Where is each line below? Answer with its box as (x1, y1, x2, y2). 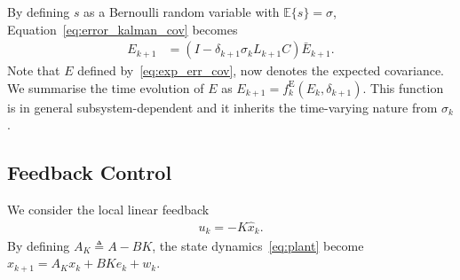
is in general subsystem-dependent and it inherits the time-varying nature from (7, 97, 438, 116)
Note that (7, 61, 60, 80)
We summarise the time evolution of (7, 78, 204, 97)
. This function (362, 78, 444, 97)
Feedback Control (7, 159, 172, 186)
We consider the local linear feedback (7, 200, 210, 219)
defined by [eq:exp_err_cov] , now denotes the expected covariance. (77, 61, 444, 80)
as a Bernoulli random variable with (83, 3, 280, 20)
